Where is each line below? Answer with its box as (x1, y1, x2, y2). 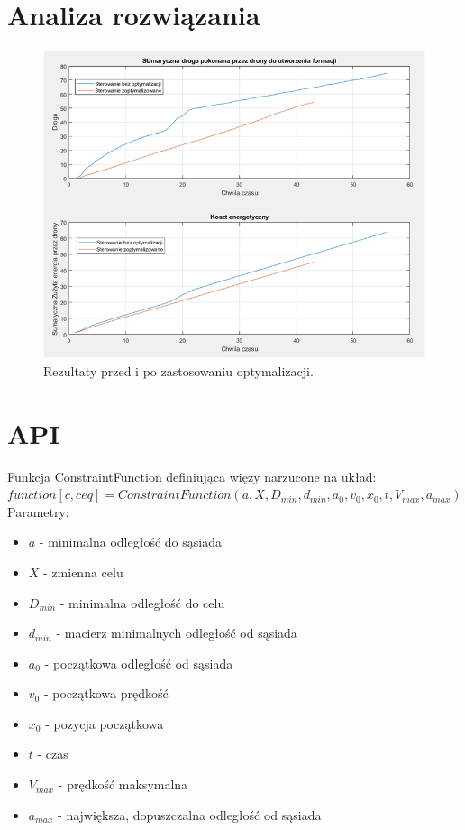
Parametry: (7, 502, 69, 521)
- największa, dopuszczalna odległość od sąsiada (58, 805, 322, 824)
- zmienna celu (43, 562, 123, 581)
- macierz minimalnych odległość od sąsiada (56, 623, 297, 642)
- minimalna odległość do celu (59, 593, 225, 612)
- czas (37, 744, 68, 763)
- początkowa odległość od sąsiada (44, 653, 233, 672)
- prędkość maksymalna (58, 775, 188, 794)
